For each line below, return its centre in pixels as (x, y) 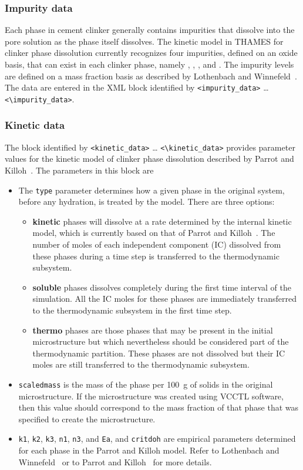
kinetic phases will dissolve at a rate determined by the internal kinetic (162, 221)
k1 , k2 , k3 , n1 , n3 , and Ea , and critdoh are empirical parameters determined (157, 439)
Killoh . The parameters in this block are (79, 170)
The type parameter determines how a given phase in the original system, (151, 190)
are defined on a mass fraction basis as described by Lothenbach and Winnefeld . (151, 76)
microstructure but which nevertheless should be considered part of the (161, 341)
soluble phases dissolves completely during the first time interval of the (162, 287)
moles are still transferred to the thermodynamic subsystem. (141, 364)
